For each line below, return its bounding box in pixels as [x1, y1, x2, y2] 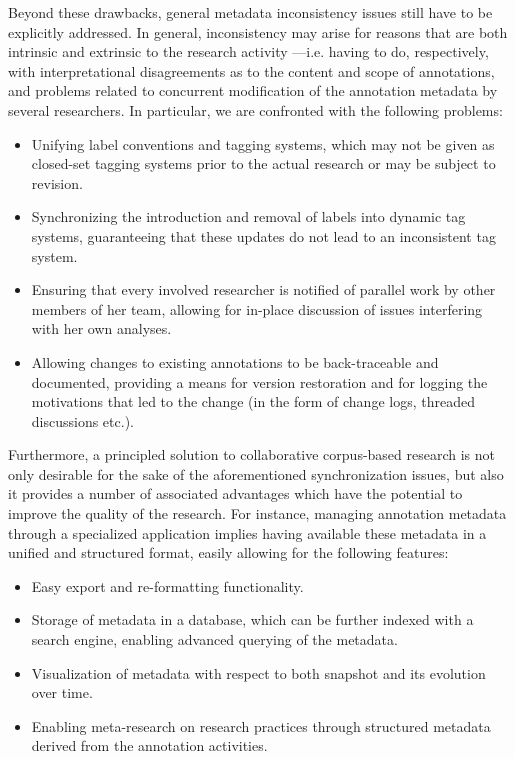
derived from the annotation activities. [31, 735, 268, 756]
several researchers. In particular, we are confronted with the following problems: [8, 99, 503, 120]
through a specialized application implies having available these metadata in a [8, 522, 487, 543]
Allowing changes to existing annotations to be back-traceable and [31, 351, 439, 372]
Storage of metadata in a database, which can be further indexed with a [31, 609, 474, 630]
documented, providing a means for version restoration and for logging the [31, 371, 488, 392]
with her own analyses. [31, 318, 172, 339]
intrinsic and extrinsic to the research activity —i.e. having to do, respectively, [8, 41, 489, 62]
